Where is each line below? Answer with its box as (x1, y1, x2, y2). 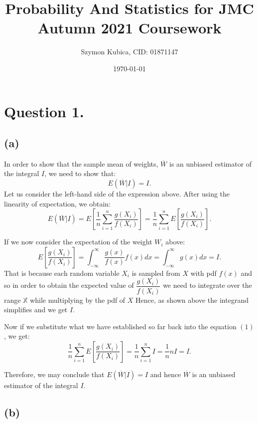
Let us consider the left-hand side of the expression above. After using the (4, 189, 230, 199)
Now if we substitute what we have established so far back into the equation (4, 321, 237, 331)
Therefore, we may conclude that (4, 369, 105, 379)
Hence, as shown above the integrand (135, 294, 249, 305)
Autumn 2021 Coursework (37, 17, 222, 38)
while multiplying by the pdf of (30, 294, 126, 305)
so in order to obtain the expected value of (4, 280, 134, 290)
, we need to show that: (44, 168, 116, 179)
